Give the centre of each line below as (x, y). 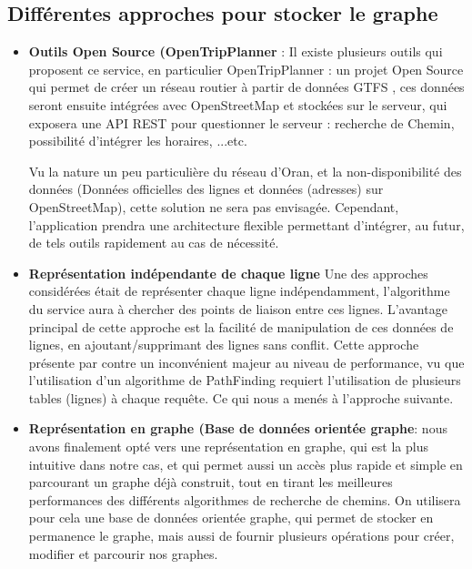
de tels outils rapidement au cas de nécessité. (154, 243)
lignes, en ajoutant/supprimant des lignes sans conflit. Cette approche (224, 345)
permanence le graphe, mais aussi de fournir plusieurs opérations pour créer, (241, 536)
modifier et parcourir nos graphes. (123, 553)
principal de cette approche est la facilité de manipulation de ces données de (241, 326)
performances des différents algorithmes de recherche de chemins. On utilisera (245, 499)
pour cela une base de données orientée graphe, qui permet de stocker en (231, 518)
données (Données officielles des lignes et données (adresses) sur (206, 189)
